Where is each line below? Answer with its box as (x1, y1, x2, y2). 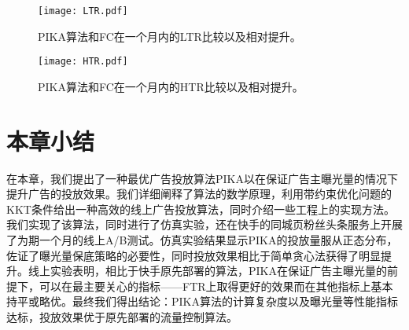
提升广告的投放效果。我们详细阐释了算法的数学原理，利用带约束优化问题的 (6, 185, 392, 202)
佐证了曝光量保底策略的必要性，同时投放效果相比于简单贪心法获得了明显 (6, 247, 381, 263)
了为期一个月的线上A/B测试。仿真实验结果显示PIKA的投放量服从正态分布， (6, 232, 398, 247)
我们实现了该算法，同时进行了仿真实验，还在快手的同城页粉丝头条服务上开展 (6, 216, 403, 233)
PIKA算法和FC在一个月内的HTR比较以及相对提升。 (38, 78, 304, 94)
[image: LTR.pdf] (38, 5, 128, 16)
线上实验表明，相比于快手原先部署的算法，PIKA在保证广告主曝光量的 (28, 262, 387, 279)
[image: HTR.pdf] (38, 56, 128, 68)
